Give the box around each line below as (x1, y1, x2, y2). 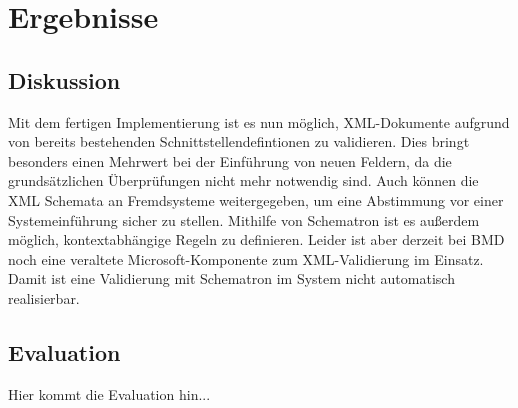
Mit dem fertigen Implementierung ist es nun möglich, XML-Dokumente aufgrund (8, 111, 510, 132)
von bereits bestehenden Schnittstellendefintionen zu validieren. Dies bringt (8, 131, 470, 152)
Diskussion (8, 64, 121, 95)
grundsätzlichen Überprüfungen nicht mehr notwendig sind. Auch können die (8, 170, 479, 191)
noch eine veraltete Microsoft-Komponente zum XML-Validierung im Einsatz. (8, 248, 484, 269)
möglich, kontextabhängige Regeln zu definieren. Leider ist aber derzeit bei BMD (8, 229, 505, 250)
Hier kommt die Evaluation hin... (8, 383, 211, 404)
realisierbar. (8, 287, 80, 308)
